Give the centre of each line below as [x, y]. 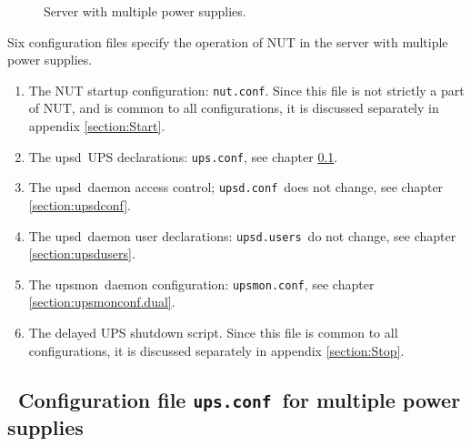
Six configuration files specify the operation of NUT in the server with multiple [228, 41]
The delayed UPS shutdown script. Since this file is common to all [213, 333]
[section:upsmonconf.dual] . [102, 302]
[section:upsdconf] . [80, 204]
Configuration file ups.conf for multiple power [240, 399]
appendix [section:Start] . [97, 126]
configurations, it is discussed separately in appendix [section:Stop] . [216, 350]
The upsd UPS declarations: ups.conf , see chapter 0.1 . [183, 156]
